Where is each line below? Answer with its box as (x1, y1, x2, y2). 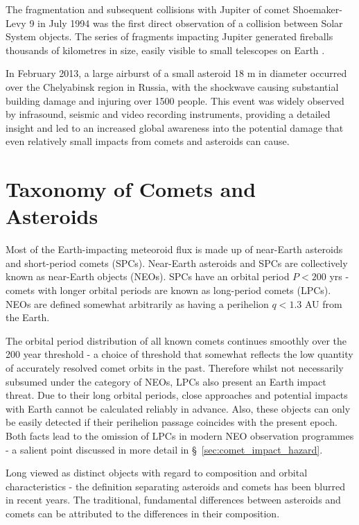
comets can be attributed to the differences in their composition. (6, 506, 280, 520)
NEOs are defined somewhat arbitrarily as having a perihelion (6, 296, 269, 311)
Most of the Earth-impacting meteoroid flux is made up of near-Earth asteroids (6, 242, 343, 257)
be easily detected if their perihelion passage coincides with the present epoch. (6, 415, 338, 429)
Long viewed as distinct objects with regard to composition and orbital (6, 465, 308, 480)
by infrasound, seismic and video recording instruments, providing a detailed (6, 107, 331, 121)
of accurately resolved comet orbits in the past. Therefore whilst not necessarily (6, 361, 344, 375)
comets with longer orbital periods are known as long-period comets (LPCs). (6, 283, 331, 298)
